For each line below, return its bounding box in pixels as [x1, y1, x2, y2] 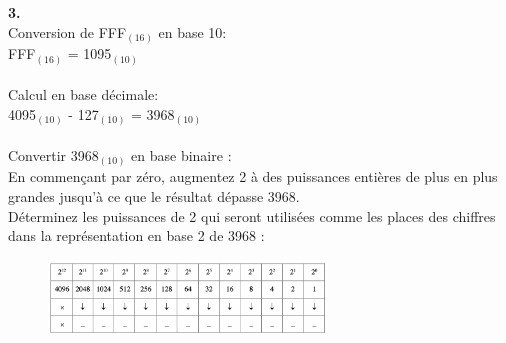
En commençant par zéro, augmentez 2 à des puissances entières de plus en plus [8, 166, 498, 187]
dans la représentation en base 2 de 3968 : [8, 225, 265, 246]
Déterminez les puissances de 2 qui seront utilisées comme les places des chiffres [8, 205, 496, 226]
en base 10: [158, 21, 227, 42]
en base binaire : [131, 144, 232, 165]
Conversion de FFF [8, 21, 127, 42]
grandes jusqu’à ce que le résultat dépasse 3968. [8, 186, 300, 207]
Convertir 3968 [8, 144, 99, 165]
